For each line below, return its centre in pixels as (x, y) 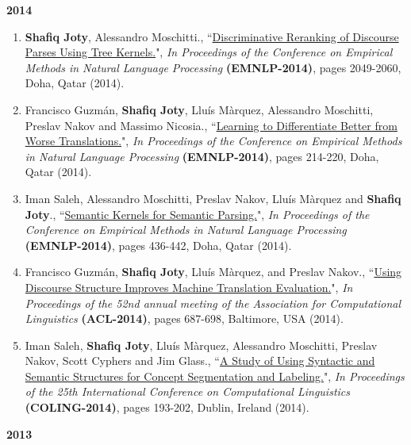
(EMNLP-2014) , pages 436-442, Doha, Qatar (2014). (158, 245)
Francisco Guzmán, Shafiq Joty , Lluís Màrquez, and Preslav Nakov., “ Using (213, 272)
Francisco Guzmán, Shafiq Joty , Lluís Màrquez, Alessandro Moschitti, (199, 109)
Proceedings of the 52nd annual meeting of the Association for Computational (213, 303)
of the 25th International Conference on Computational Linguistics (188, 391)
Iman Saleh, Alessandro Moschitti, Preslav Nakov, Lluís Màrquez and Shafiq (213, 198)
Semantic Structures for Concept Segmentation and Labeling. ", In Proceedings (215, 376)
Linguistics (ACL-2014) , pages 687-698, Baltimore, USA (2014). (184, 318)
